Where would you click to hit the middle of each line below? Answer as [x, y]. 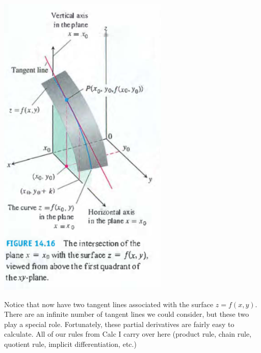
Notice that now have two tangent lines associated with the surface [109, 304]
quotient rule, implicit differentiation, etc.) [70, 344]
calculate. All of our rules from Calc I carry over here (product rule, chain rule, [128, 334]
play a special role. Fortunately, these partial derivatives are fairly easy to [119, 324]
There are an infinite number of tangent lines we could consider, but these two [127, 314]
